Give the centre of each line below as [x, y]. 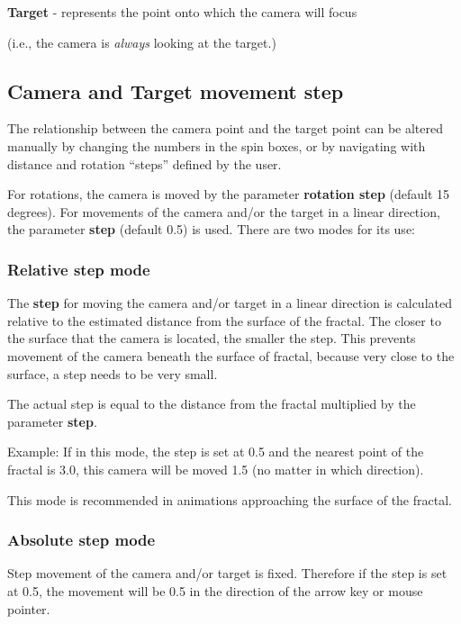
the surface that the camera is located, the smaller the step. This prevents [212, 338]
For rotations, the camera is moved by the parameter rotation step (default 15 [229, 194]
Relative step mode [79, 269]
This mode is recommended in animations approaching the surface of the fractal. [230, 499]
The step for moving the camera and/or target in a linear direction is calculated [230, 303]
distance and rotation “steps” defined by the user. [145, 163]
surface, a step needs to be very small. [113, 373]
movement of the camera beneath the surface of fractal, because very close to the [231, 355]
